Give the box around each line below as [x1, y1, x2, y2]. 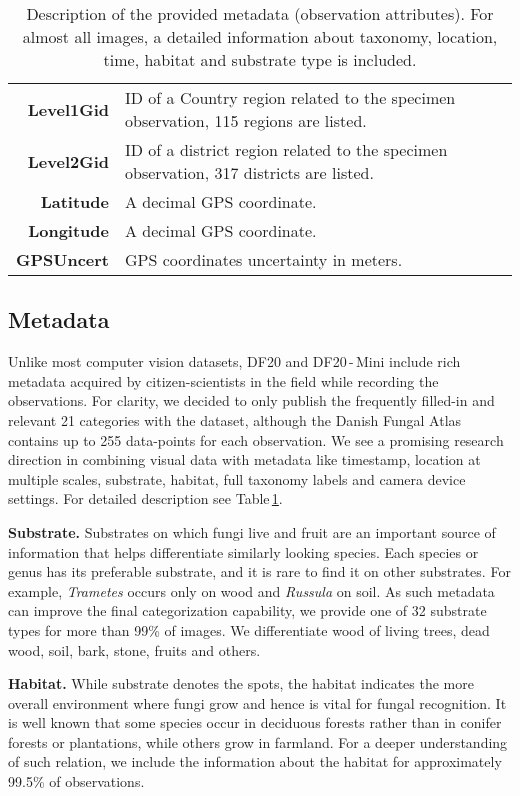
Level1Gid [27, 97, 109, 121]
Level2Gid [27, 149, 109, 173]
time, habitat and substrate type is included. [103, 48, 417, 71]
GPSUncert [16, 248, 109, 271]
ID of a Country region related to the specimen [125, 86, 456, 109]
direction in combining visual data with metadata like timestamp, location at [8, 449, 481, 470]
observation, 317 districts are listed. [125, 161, 374, 184]
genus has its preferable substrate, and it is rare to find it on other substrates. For [8, 561, 511, 582]
